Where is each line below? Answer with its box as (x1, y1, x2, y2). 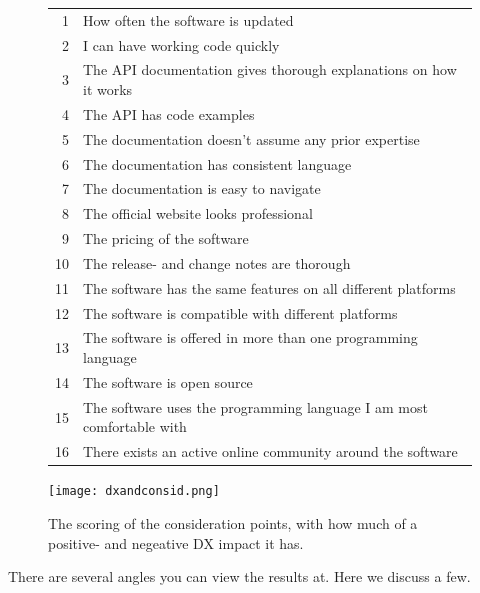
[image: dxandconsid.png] (48, 484, 220, 499)
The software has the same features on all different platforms (83, 277, 456, 298)
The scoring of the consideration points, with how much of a (48, 512, 418, 533)
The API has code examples (83, 103, 255, 124)
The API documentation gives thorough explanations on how (83, 59, 457, 80)
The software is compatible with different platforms (83, 302, 398, 323)
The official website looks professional (83, 203, 313, 224)
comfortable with (83, 416, 187, 437)
